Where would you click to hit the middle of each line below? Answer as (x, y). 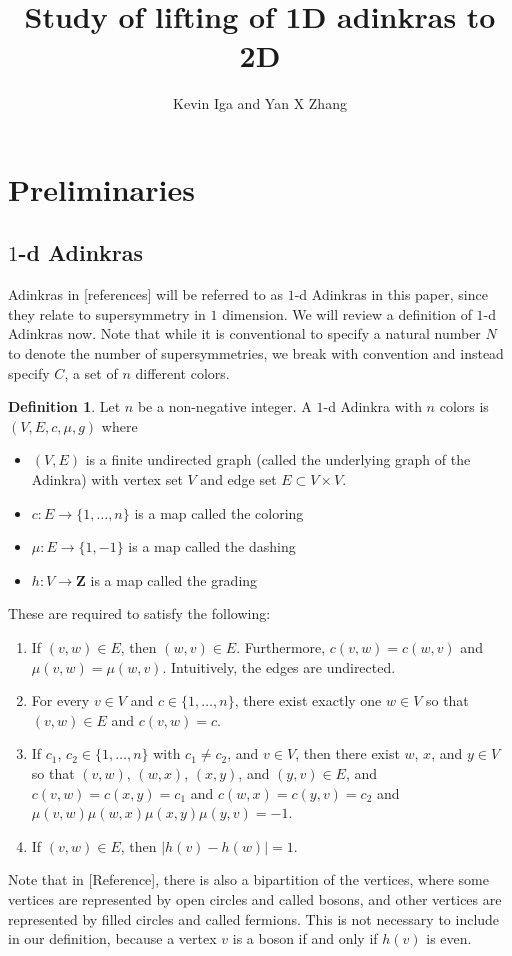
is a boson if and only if (305, 938)
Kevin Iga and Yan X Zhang (260, 103)
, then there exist (347, 753)
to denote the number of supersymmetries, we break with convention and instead (256, 353)
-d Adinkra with (372, 406)
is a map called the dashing (212, 546)
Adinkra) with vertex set (107, 479)
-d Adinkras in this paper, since (391, 294)
